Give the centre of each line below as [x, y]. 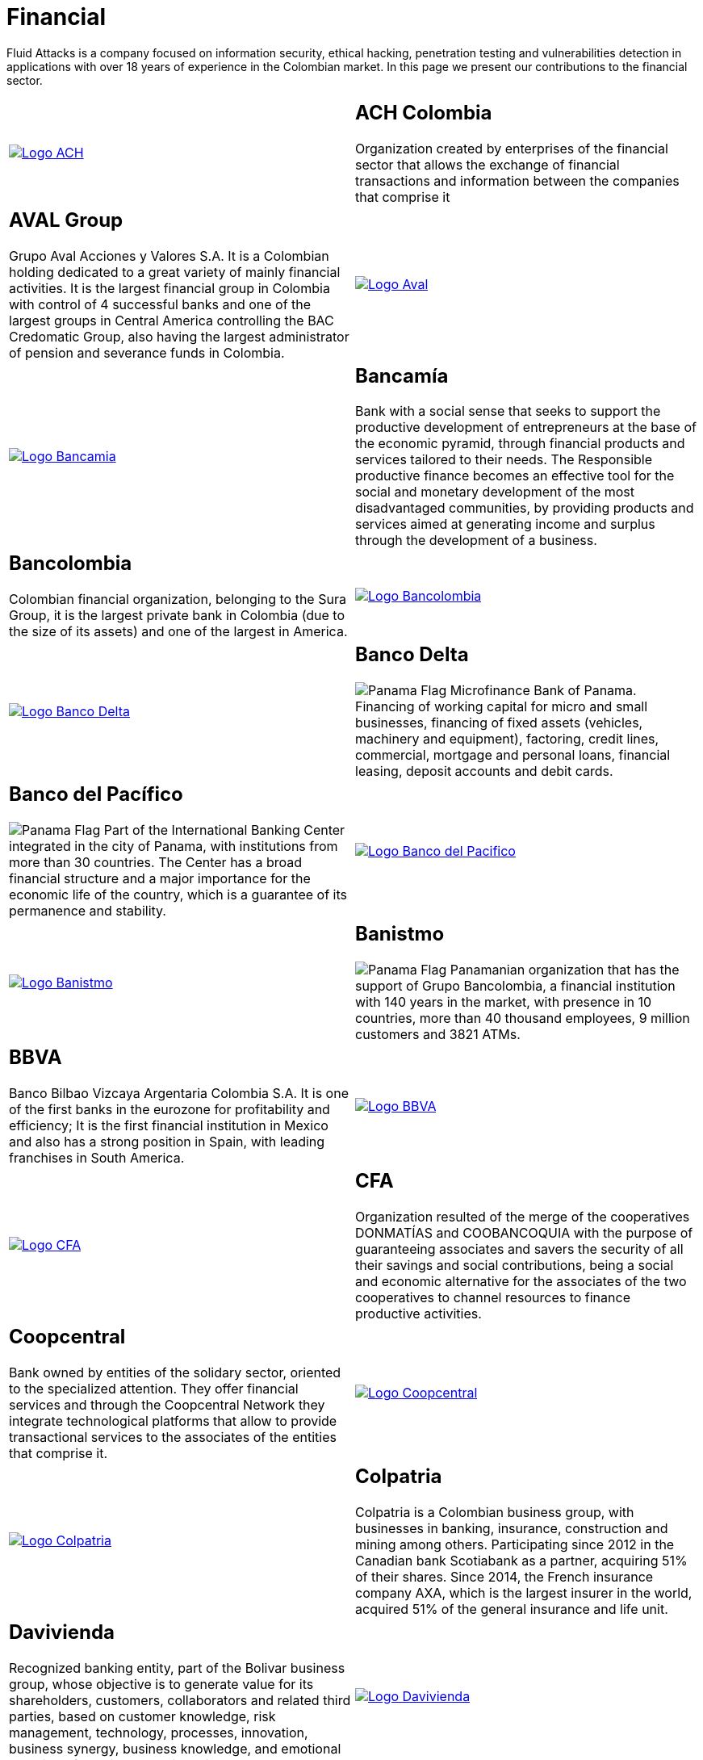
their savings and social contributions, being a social [515, 1265]
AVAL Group [66, 220]
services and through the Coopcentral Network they [167, 1404]
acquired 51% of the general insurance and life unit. [512, 1609]
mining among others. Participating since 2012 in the [515, 1544]
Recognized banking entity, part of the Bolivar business [177, 1668]
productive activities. [418, 1313]
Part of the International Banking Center [224, 830]
